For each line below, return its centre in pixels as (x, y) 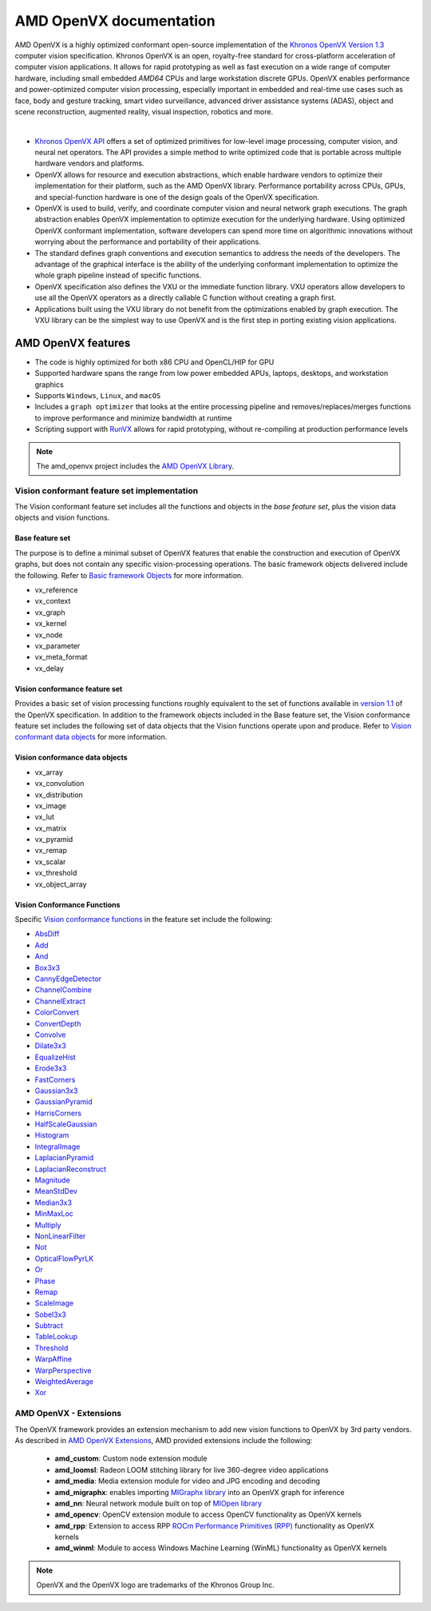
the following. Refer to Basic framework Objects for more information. (129, 575)
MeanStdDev (56, 1191)
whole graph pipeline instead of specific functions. (118, 275)
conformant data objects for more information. (91, 737)
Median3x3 (53, 1202)
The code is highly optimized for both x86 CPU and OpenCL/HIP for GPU (154, 362)
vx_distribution (59, 795)
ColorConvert (57, 1012)
